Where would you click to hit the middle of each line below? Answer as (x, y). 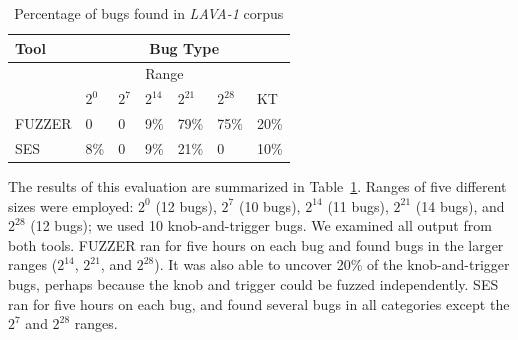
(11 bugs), (358, 205)
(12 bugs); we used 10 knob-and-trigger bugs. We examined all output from (261, 225)
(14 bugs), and (460, 205)
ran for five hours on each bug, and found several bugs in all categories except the (259, 303)
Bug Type (184, 47)
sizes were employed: (71, 205)
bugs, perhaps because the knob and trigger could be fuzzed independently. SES (253, 284)
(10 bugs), (269, 205)
